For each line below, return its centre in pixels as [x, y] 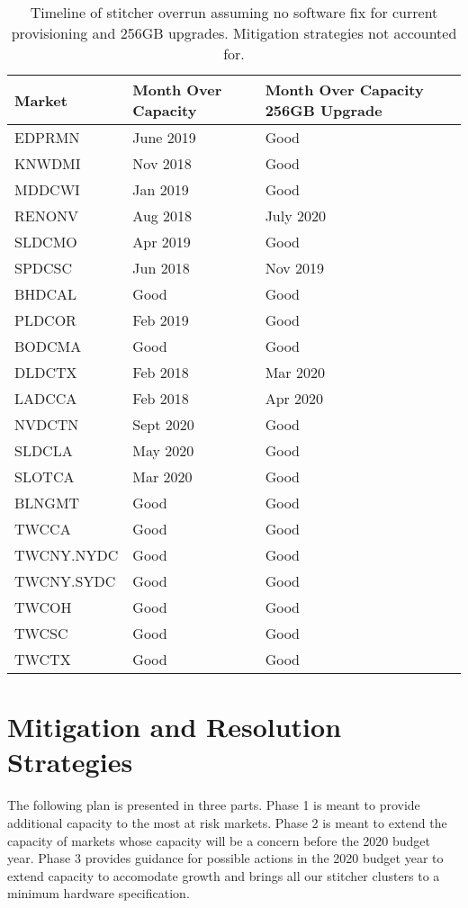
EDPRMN [47, 137]
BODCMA [48, 346]
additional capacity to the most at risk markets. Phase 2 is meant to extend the [227, 822]
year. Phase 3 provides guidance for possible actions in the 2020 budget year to [225, 858]
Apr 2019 [162, 242]
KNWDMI [48, 163]
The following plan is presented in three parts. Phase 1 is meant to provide [214, 805]
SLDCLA [44, 450]
